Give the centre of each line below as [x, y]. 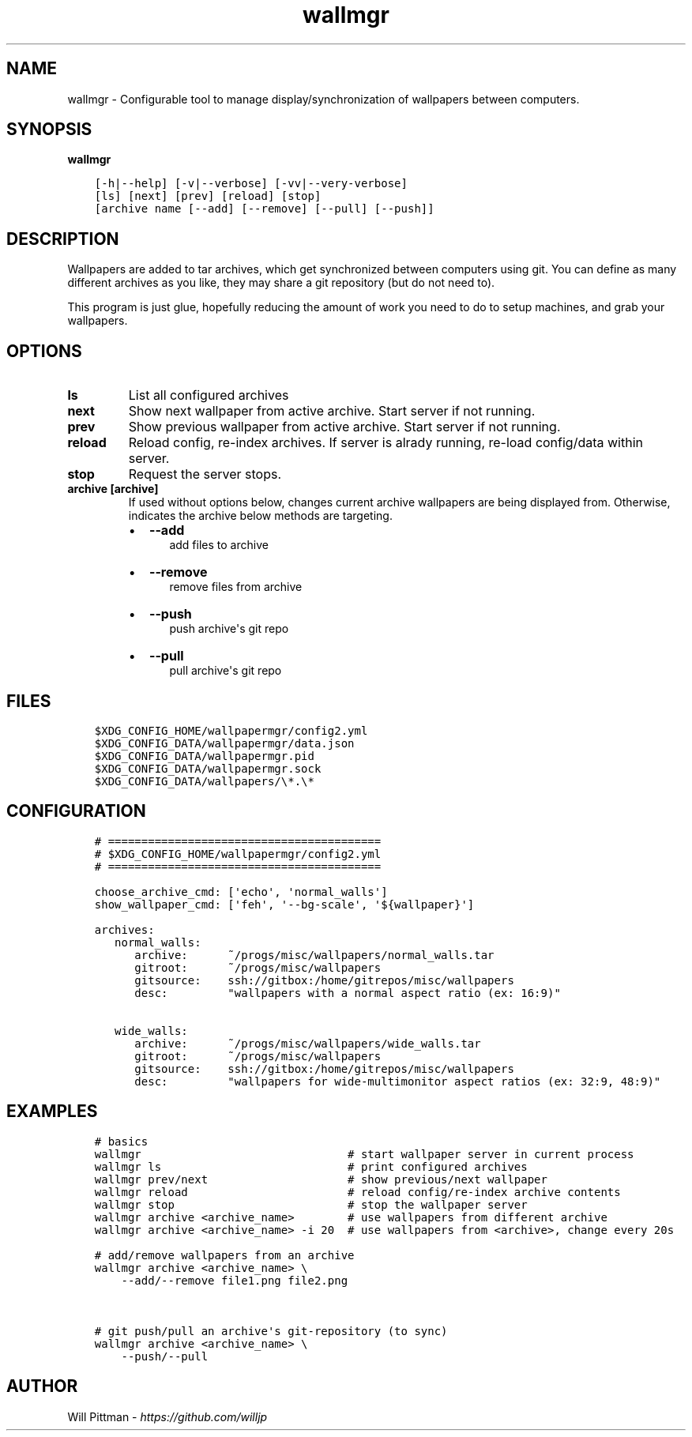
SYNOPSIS [49, 130]
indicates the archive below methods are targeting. [260, 516]
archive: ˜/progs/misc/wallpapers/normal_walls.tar [314, 955]
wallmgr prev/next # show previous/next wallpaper [321, 1179]
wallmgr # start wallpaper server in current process [364, 1154]
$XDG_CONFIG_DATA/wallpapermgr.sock [208, 768]
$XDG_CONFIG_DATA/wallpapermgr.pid [204, 756]
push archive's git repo [229, 629]
